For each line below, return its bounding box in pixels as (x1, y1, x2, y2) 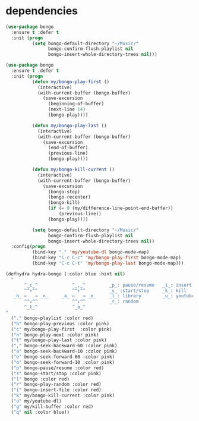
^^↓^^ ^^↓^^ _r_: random (24, 299, 139, 304)
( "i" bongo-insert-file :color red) (11, 387, 102, 393)
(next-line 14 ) (48, 106, 86, 112)
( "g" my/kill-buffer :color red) (11, 403, 94, 410)
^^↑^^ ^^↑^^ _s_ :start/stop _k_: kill (24, 287, 187, 294)
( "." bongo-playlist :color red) (11, 315, 94, 321)
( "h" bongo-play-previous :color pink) (11, 321, 110, 326)
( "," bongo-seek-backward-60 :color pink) (11, 343, 118, 349)
